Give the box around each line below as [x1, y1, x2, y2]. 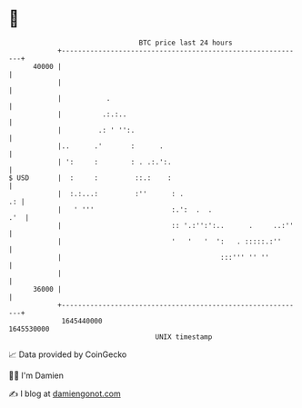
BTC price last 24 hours [138, 38, 233, 47]
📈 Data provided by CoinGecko [8, 349, 127, 360]
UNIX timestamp [155, 332, 213, 342]
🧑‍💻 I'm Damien [8, 370, 65, 381]
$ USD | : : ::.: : [8, 173, 172, 183]
